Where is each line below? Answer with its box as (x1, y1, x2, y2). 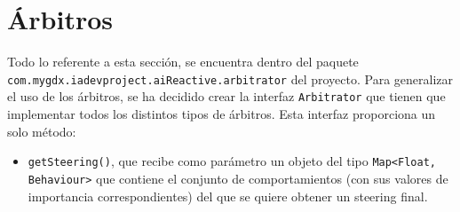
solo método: (7, 122, 76, 140)
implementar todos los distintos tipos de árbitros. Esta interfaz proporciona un (7, 105, 436, 123)
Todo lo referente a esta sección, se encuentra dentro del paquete (7, 52, 359, 71)
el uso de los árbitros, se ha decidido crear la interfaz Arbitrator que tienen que (7, 87, 446, 106)
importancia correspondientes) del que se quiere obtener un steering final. (28, 186, 428, 205)
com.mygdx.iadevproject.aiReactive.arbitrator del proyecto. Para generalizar (7, 69, 454, 88)
